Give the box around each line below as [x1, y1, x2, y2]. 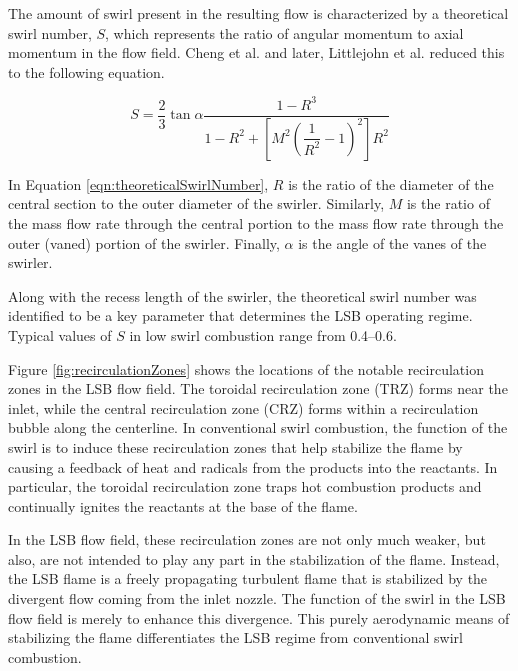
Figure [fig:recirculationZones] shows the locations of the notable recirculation [8, 358, 484, 379]
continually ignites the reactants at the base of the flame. [8, 495, 358, 516]
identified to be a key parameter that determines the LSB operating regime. [8, 305, 473, 326]
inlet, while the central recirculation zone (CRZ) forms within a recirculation [8, 397, 479, 418]
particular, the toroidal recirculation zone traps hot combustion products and [8, 476, 482, 497]
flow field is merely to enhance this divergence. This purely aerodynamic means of [8, 607, 510, 628]
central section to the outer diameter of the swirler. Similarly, [8, 193, 385, 214]
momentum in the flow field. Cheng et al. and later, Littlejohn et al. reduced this [8, 42, 505, 63]
